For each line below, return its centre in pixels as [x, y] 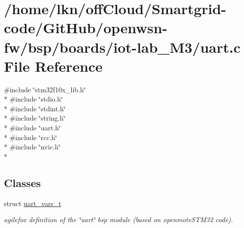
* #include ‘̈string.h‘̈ [35, 118]
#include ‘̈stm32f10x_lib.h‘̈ [45, 89]
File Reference [53, 66]
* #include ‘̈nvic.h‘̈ [32, 147]
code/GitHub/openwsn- [86, 28]
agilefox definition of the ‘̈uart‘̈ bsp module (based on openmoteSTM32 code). [119, 219]
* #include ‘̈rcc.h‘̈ [30, 137]
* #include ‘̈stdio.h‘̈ [33, 99]
